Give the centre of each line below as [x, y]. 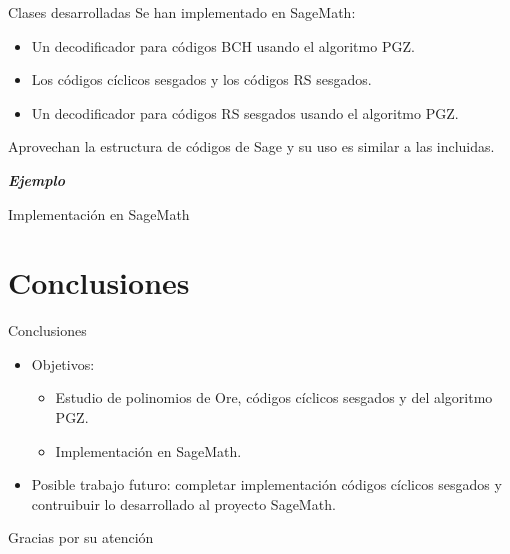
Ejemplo [36, 179]
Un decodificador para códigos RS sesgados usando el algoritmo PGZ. [245, 112]
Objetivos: [63, 363]
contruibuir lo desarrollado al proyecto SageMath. [183, 503]
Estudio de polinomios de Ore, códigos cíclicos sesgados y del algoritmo [274, 397]
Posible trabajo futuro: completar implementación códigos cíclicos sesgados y [266, 484]
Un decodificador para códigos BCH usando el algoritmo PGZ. [223, 45]
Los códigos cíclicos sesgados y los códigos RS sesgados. [201, 79]
